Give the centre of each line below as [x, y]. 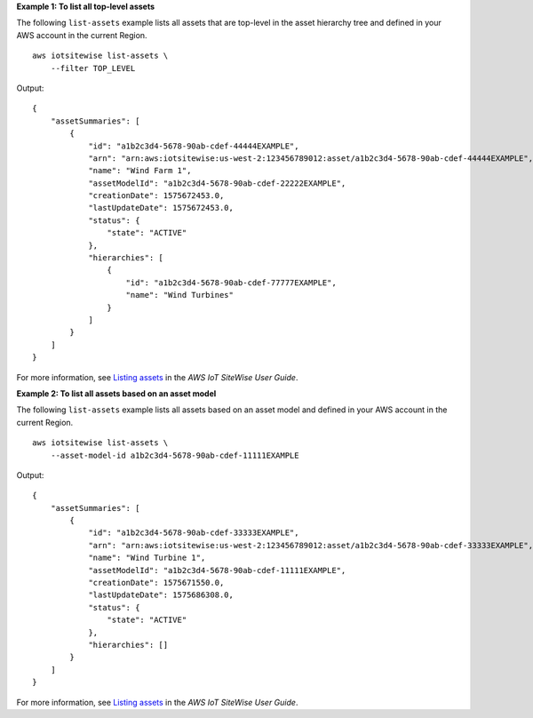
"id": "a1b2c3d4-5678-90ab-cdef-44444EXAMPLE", [194, 146]
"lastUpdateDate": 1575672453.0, [161, 208]
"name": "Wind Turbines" [180, 295]
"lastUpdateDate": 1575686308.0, [161, 595]
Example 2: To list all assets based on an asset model [116, 393]
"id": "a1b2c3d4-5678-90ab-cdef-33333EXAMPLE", [194, 533]
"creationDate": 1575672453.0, [156, 196]
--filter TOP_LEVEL [93, 68]
